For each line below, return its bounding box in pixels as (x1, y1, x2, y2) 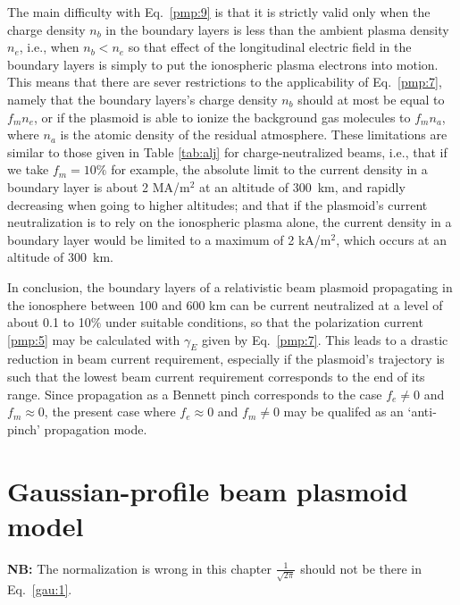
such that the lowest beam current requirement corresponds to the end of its (7, 367, 425, 386)
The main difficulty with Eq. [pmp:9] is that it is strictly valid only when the (7, 3, 431, 21)
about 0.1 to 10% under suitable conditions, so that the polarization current (7, 313, 423, 332)
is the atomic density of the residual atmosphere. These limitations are (60, 125, 447, 144)
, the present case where (44, 402, 176, 421)
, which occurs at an (336, 230, 447, 248)
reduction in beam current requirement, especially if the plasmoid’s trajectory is (7, 349, 445, 368)
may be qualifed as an (283, 402, 404, 421)
